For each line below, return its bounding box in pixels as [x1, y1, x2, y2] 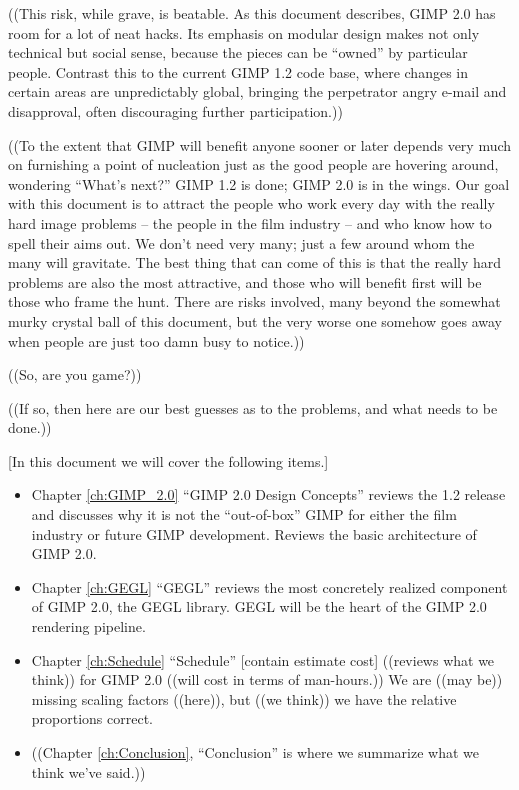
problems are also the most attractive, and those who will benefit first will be [8, 271, 482, 292]
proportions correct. [31, 708, 153, 729]
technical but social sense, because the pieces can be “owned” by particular [8, 42, 468, 63]
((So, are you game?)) [8, 364, 142, 385]
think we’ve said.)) [31, 761, 146, 782]
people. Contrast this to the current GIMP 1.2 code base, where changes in [8, 61, 469, 82]
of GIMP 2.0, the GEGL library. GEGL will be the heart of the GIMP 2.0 [31, 596, 487, 617]
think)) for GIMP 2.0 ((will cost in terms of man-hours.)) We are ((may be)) [31, 669, 503, 690]
